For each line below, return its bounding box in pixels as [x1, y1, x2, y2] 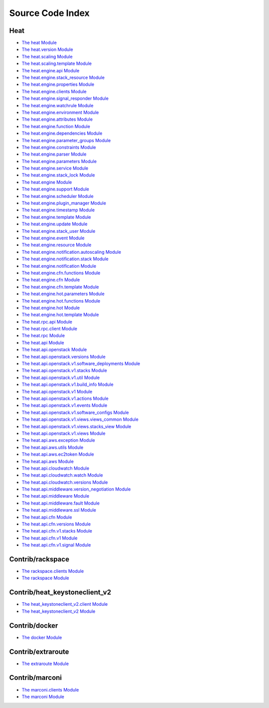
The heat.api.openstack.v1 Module [21, 388, 93, 394]
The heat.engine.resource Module [21, 242, 92, 248]
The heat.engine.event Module [21, 235, 85, 241]
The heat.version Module [21, 46, 73, 52]
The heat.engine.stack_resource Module [21, 75, 105, 81]
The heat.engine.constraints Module [21, 144, 96, 150]
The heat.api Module [21, 340, 64, 346]
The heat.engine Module [21, 179, 72, 185]
